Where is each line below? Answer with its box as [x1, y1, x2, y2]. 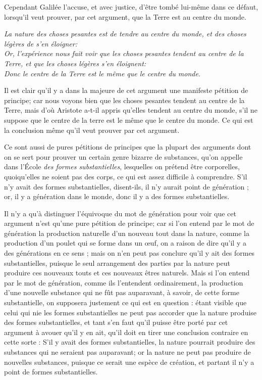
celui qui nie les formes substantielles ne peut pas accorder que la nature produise [4, 307, 257, 317]
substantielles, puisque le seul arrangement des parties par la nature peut [4, 257, 230, 268]
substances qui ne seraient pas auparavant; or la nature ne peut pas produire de [4, 347, 251, 357]
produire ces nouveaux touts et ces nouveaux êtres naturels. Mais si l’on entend [4, 267, 250, 278]
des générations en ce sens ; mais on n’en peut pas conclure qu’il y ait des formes [4, 248, 255, 258]
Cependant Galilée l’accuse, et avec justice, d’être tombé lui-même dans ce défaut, [4, 2, 258, 12]
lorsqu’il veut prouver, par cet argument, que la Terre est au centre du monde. [4, 11, 246, 22]
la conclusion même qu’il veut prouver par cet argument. [4, 124, 180, 135]
